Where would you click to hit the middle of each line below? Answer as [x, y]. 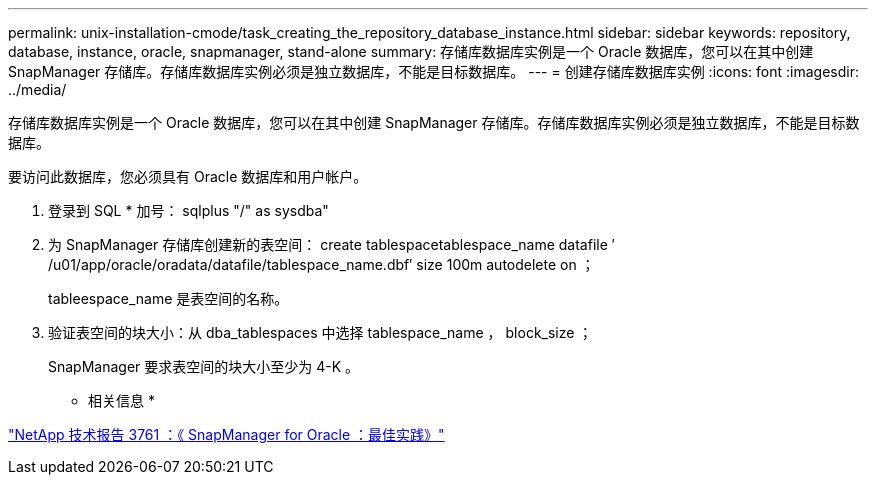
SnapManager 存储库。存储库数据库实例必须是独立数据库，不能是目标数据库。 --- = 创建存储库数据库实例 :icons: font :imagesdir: [433, 71]
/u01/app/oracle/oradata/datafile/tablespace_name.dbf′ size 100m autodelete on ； [321, 264]
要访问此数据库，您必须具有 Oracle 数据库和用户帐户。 [188, 176]
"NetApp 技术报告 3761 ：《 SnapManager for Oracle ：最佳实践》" [226, 434]
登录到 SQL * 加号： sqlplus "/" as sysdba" [188, 210]
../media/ [37, 89]
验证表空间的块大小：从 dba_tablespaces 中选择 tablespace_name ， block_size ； [320, 332]
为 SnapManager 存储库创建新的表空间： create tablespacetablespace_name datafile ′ [331, 244]
